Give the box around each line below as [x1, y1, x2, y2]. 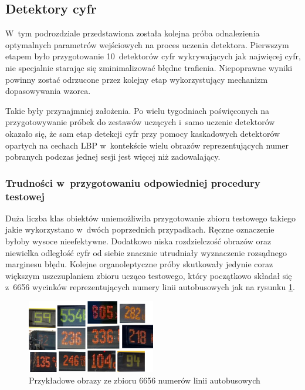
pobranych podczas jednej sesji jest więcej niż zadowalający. [5, 150, 221, 163]
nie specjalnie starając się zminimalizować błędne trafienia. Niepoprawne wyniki [5, 61, 293, 73]
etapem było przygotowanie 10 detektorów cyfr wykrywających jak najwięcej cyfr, [5, 50, 301, 62]
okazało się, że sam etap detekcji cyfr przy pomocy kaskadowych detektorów [5, 127, 280, 139]
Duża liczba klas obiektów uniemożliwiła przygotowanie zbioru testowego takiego [5, 211, 296, 224]
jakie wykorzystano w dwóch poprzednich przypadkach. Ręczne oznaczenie [5, 223, 274, 236]
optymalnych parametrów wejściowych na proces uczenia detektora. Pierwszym [5, 38, 289, 51]
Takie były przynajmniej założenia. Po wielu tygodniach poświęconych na [5, 104, 269, 116]
